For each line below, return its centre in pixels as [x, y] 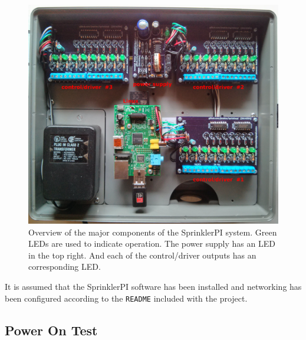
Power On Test [51, 330]
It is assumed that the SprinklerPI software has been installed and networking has [153, 286]
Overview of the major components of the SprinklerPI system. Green [153, 232]
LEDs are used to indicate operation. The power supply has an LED [152, 243]
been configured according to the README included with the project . [126, 298]
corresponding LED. [65, 267]
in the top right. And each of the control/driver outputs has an [142, 255]
